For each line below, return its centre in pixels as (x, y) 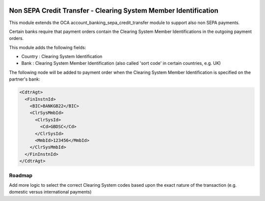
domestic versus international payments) (50, 192)
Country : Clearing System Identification (62, 57)
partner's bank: (25, 79)
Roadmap (21, 175)
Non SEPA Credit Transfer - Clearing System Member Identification (114, 11)
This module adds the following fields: (48, 47)
